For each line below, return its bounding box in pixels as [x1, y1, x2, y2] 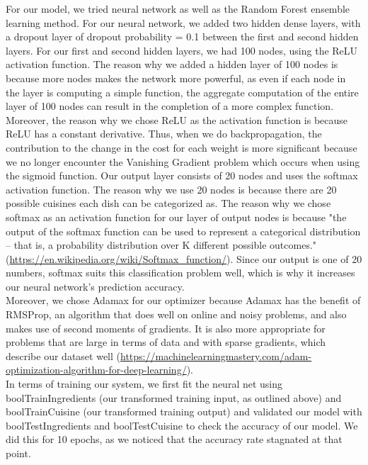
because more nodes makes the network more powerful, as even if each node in [6, 70, 346, 85]
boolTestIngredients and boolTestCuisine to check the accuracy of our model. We [6, 418, 358, 432]
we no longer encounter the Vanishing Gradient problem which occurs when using [6, 154, 360, 169]
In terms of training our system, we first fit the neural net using [6, 376, 283, 391]
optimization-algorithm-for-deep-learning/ [6, 362, 187, 377]
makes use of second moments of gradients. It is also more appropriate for [6, 320, 326, 335]
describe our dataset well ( [6, 348, 120, 363]
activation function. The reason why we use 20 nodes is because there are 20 [6, 181, 337, 196]
